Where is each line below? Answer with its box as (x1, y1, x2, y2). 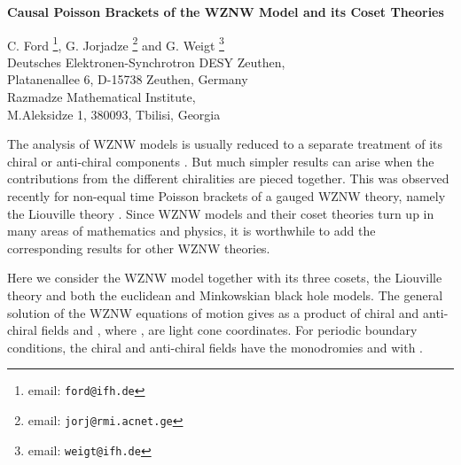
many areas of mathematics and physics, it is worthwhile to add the (7, 221, 376, 240)
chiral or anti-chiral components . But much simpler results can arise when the (7, 151, 434, 170)
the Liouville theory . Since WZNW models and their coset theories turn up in (7, 204, 434, 222)
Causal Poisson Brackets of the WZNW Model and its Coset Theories (7, 3, 444, 20)
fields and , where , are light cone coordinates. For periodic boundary (41, 321, 418, 339)
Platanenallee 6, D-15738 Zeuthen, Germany (7, 70, 248, 89)
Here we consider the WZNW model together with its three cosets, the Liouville (7, 268, 442, 287)
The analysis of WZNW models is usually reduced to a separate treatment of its (7, 135, 443, 153)
